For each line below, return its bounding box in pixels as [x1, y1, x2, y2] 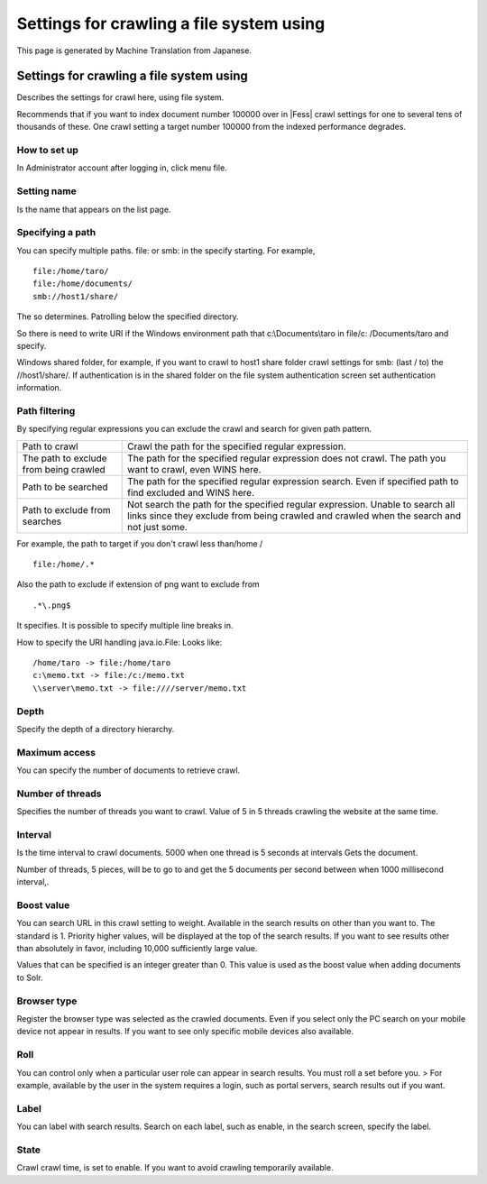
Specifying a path [16, 226, 96, 239]
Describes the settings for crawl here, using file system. [16, 92, 225, 103]
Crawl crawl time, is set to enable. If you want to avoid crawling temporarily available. [16, 1162, 334, 1173]
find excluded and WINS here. [127, 486, 254, 499]
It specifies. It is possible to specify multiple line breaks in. [16, 620, 234, 631]
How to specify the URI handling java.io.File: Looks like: [16, 637, 223, 647]
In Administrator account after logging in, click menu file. [16, 162, 227, 173]
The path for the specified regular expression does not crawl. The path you [127, 452, 446, 464]
